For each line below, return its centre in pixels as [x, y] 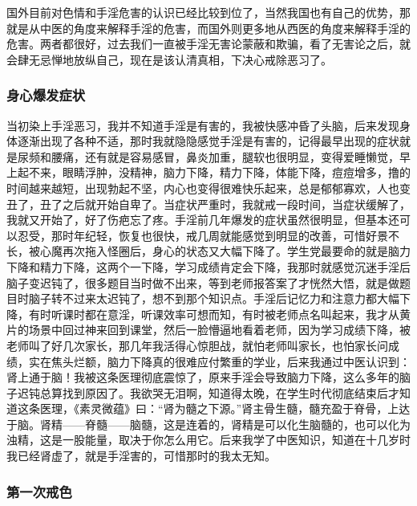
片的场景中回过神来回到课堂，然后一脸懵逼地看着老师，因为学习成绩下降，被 [208, 330]
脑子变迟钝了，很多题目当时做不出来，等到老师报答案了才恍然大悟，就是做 [203, 282]
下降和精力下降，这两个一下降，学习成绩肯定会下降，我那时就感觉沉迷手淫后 [208, 266]
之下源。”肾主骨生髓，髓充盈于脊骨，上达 [304, 408]
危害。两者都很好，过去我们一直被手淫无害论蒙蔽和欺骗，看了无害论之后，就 [208, 44]
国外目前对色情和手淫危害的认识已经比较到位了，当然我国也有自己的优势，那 [208, 12]
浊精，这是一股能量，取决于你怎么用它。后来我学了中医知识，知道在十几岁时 [208, 440]
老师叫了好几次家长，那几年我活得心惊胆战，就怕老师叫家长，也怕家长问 [197, 345]
